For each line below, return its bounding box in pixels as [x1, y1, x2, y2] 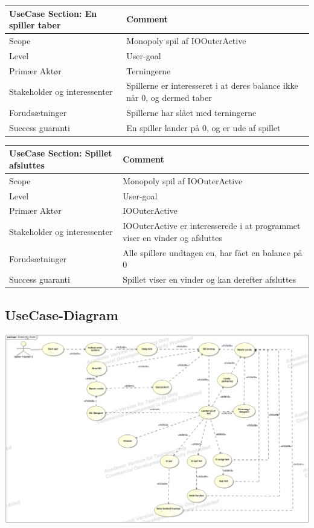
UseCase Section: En [9, 7, 97, 19]
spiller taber [9, 19, 61, 31]
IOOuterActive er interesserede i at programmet [123, 219, 301, 232]
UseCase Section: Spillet [9, 147, 112, 159]
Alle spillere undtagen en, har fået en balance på [123, 246, 303, 259]
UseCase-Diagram [5, 305, 118, 324]
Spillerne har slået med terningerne [126, 106, 257, 118]
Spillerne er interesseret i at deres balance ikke [126, 79, 298, 92]
